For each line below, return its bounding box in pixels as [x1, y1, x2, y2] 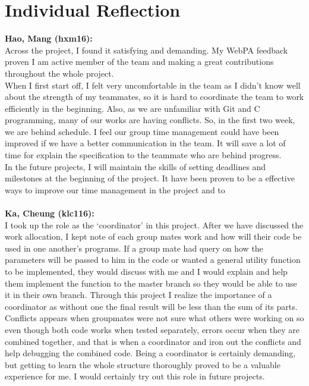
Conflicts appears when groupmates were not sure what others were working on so [5, 312, 304, 324]
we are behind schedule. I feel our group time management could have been [5, 125, 279, 137]
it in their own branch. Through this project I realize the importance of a [5, 288, 272, 301]
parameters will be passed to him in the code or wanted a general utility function [5, 253, 301, 266]
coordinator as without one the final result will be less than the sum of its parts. [5, 300, 298, 312]
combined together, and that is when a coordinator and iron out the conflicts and [5, 335, 301, 347]
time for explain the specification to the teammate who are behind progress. [5, 149, 282, 161]
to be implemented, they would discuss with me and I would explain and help [5, 265, 288, 277]
